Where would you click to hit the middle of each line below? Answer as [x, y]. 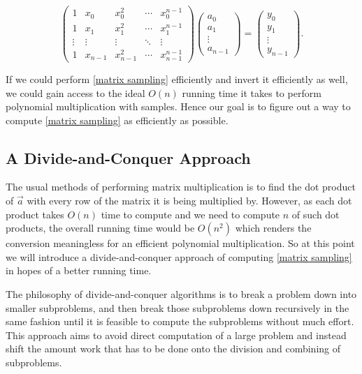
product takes [35, 214]
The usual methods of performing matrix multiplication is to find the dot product [181, 187]
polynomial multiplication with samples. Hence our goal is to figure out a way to [178, 106]
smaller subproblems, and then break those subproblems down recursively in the [178, 307]
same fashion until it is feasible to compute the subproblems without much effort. [180, 321]
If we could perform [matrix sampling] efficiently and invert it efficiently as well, [177, 78]
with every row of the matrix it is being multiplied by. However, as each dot [189, 201]
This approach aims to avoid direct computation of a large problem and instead [176, 335]
